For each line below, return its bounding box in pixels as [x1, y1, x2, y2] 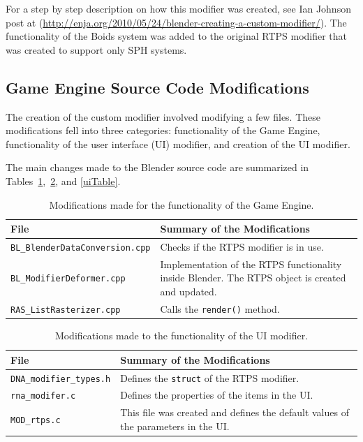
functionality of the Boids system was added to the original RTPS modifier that [6, 29, 348, 43]
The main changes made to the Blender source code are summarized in [6, 160, 309, 175]
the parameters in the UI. [120, 418, 230, 433]
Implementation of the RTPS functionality [160, 256, 342, 271]
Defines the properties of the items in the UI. [120, 388, 313, 402]
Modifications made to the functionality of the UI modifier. [54, 328, 309, 343]
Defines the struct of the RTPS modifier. [120, 370, 299, 385]
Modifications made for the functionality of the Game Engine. [49, 197, 314, 212]
